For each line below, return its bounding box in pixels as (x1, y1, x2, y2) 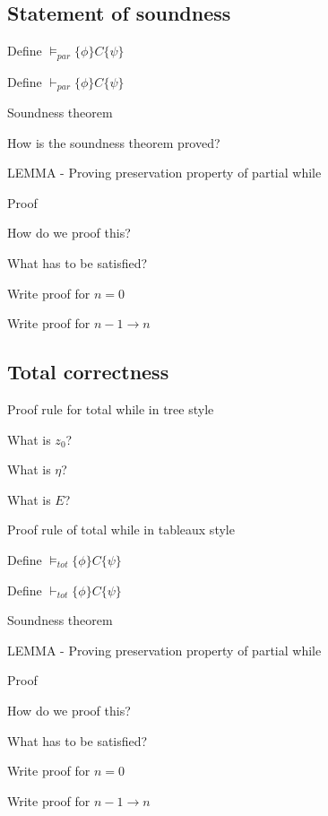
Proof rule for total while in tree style (7, 400, 214, 419)
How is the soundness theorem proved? (7, 133, 220, 152)
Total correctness (7, 358, 169, 386)
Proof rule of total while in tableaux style (7, 520, 235, 539)
